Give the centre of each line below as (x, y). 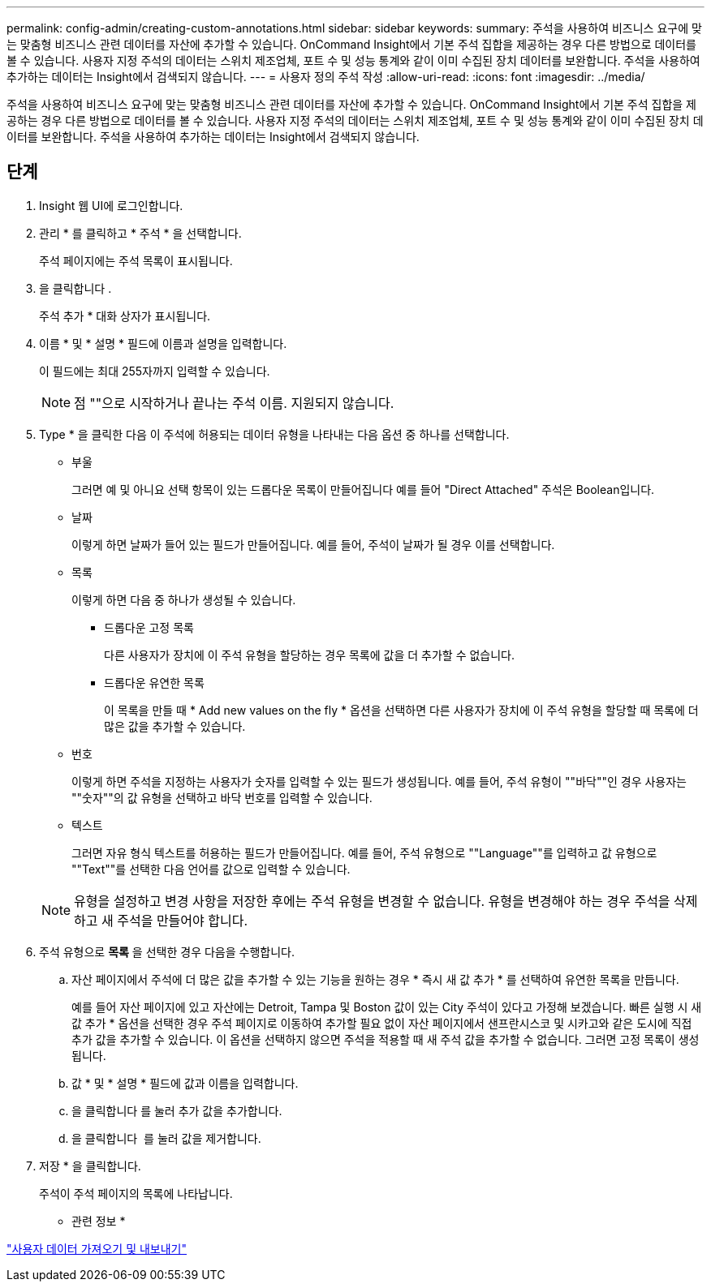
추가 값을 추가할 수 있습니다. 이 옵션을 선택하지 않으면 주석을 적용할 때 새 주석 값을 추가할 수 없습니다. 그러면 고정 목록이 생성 (386, 1039)
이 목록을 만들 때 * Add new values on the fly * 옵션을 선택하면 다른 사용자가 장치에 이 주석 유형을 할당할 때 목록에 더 (401, 710)
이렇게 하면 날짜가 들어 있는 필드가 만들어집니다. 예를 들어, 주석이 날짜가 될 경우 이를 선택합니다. (313, 544)
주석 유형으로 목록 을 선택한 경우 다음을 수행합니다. (167, 951)
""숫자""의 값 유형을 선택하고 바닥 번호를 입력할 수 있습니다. (222, 797)
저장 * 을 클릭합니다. (90, 1166)
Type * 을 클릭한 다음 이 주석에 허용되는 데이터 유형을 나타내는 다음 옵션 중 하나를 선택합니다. (274, 434)
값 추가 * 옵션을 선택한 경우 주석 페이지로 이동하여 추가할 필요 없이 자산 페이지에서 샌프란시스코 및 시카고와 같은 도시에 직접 (382, 1023)
